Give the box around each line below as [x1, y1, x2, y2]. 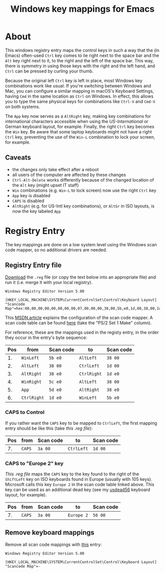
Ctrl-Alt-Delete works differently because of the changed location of [12, 177, 154, 182]
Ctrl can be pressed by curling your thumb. [5, 68, 94, 74]
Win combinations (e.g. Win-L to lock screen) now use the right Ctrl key [12, 187, 157, 193]
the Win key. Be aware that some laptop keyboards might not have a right [5, 129, 152, 134]
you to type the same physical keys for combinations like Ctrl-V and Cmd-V [5, 98, 156, 104]
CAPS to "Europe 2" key [5, 460, 64, 467]
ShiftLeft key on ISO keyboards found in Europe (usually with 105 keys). [5, 476, 152, 482]
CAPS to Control [5, 409, 45, 416]
